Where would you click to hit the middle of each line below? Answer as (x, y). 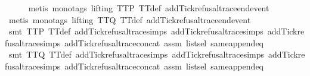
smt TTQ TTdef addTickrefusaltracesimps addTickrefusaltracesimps (137, 54)
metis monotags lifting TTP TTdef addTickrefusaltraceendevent (149, 8)
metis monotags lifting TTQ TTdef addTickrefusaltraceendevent (130, 19)
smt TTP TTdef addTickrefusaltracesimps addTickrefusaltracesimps (136, 31)
